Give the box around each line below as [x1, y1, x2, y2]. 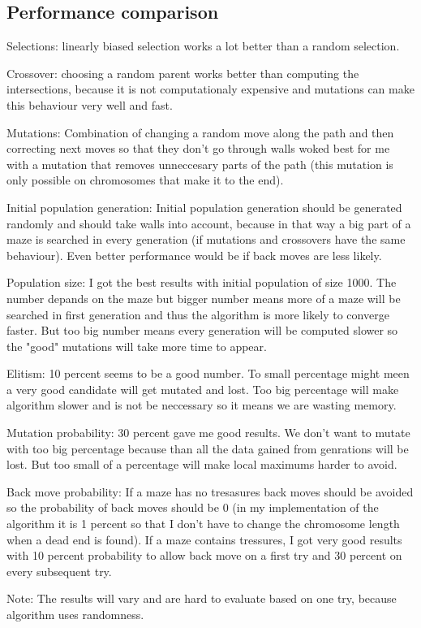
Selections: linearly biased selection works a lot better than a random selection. [6, 37, 400, 54]
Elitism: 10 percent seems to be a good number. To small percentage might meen [6, 365, 410, 382]
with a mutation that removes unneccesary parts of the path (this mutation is [6, 155, 393, 172]
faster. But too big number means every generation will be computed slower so [6, 322, 398, 339]
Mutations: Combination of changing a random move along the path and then [6, 123, 394, 141]
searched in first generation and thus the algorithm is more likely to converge [6, 305, 389, 323]
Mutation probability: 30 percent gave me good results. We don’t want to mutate [6, 424, 410, 441]
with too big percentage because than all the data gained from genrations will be [6, 440, 409, 457]
